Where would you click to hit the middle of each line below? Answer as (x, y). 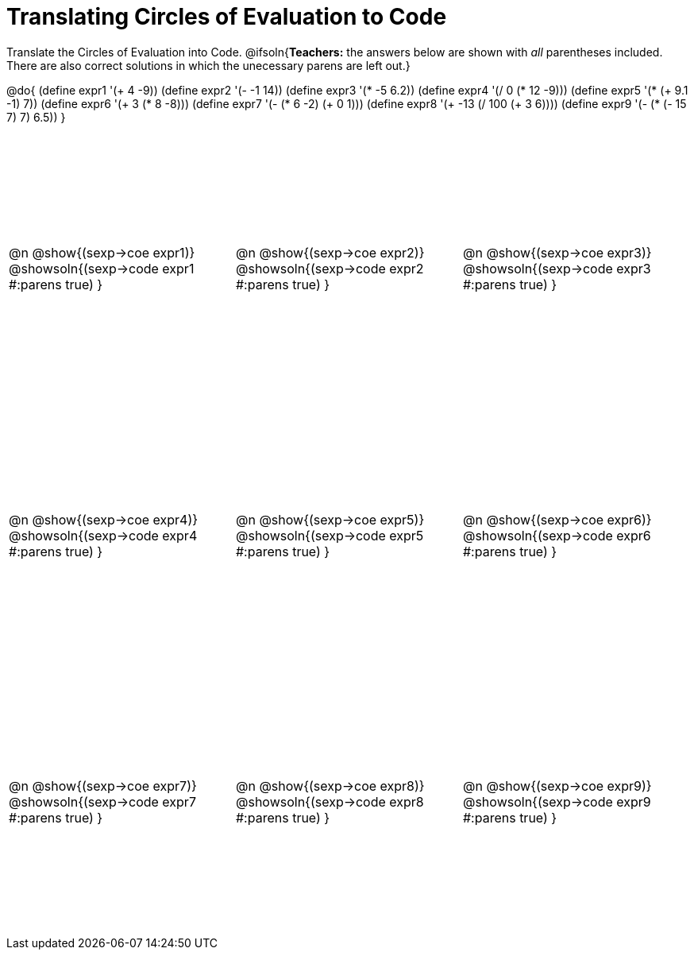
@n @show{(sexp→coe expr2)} (330, 253)
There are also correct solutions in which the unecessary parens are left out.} (208, 65)
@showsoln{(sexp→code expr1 (102, 269)
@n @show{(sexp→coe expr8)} (330, 786)
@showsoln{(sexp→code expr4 (103, 535)
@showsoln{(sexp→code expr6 (557, 535)
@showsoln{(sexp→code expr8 (330, 802)
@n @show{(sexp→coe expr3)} (557, 253)
